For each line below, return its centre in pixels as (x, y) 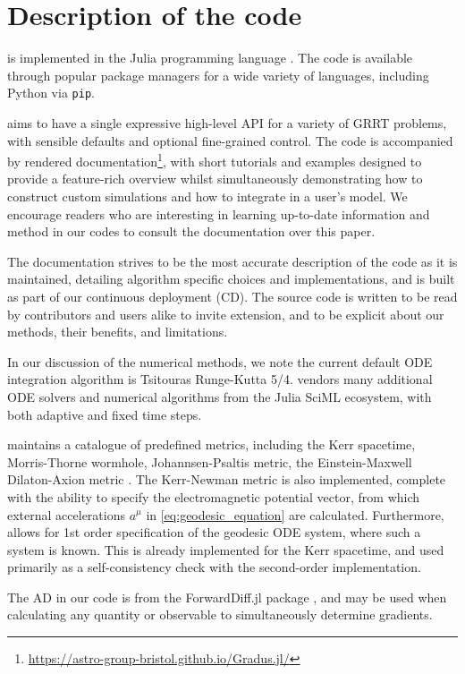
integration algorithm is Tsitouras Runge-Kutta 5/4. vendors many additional (220, 379)
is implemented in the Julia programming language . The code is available (210, 58)
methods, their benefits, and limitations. (118, 332)
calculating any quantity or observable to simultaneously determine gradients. (220, 614)
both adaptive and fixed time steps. (105, 414)
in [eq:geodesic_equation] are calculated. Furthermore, (295, 514)
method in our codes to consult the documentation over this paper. (191, 231)
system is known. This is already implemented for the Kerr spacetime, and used (226, 549)
